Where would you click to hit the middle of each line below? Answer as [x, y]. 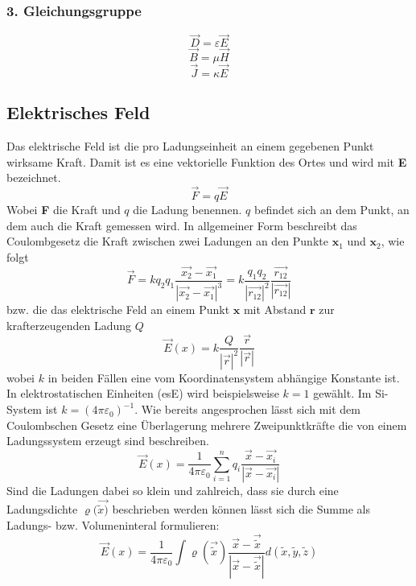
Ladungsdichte [42, 509]
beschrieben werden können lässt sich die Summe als [241, 509]
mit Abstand [275, 310]
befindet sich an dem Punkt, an [332, 210]
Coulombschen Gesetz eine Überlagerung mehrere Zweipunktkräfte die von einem [207, 425]
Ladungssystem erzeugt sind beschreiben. [108, 441]
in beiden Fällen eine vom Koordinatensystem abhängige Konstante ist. [224, 377]
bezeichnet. [34, 177]
